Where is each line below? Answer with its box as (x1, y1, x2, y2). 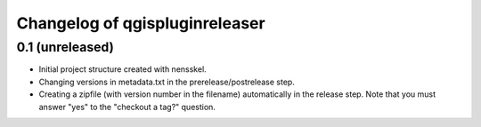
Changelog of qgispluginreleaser (16, 13, 266, 33)
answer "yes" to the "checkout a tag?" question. (38, 101, 216, 112)
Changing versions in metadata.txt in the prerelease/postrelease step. (38, 76, 296, 87)
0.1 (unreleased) (16, 39, 115, 55)
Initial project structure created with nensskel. (38, 64, 207, 75)
